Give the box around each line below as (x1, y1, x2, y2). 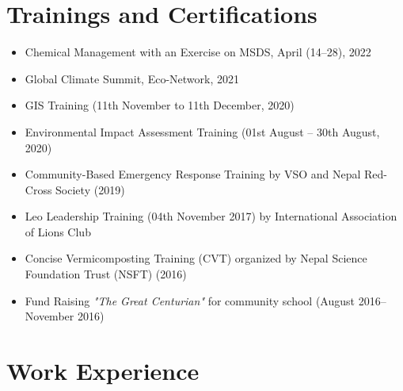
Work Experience (6, 355, 200, 387)
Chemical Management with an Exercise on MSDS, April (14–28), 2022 (25, 44, 371, 60)
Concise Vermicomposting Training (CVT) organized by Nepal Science (25, 250, 367, 266)
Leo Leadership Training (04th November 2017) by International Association (25, 208, 397, 224)
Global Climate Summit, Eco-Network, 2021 (25, 70, 240, 86)
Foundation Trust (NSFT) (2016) (25, 266, 187, 282)
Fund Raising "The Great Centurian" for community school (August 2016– (25, 292, 386, 309)
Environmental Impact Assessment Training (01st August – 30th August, (25, 123, 380, 140)
